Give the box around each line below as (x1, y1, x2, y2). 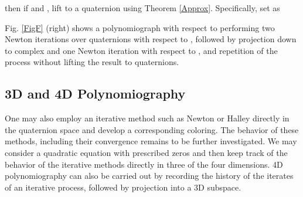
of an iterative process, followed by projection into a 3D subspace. (5, 181, 241, 193)
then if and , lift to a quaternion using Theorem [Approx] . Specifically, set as (5, 2, 280, 13)
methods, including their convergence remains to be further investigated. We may (5, 135, 297, 147)
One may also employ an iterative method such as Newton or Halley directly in (5, 112, 290, 124)
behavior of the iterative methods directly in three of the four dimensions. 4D (5, 158, 283, 170)
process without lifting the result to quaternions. (5, 56, 179, 68)
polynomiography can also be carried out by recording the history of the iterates (5, 169, 294, 182)
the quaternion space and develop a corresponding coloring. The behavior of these (5, 123, 299, 135)
